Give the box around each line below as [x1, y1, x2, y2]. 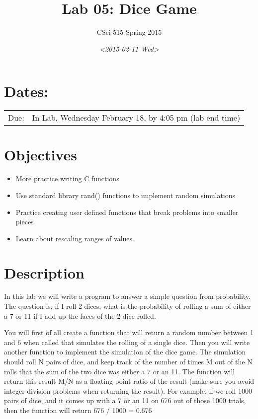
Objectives [4, 144, 77, 165]
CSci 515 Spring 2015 [96, 27, 162, 37]
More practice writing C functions [15, 173, 119, 184]
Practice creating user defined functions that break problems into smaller [15, 207, 239, 217]
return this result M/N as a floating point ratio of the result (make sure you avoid [4, 376, 255, 386]
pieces [15, 216, 34, 227]
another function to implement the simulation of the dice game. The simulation [4, 347, 246, 357]
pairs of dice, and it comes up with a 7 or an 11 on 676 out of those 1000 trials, [4, 395, 246, 406]
